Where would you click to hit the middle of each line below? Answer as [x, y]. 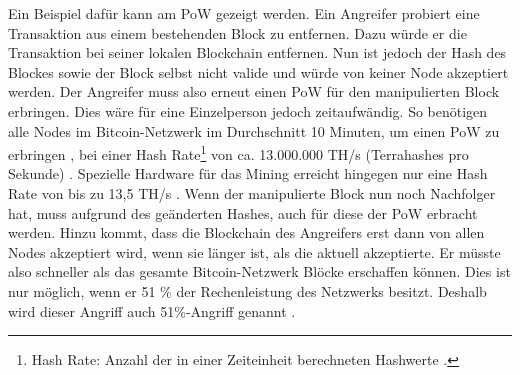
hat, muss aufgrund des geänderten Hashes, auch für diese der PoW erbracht [243, 212]
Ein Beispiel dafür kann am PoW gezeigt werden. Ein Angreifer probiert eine [244, 13]
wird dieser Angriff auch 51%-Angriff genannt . [152, 310]
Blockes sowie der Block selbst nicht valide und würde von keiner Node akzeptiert [258, 71]
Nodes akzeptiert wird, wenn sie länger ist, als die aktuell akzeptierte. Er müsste [254, 251]
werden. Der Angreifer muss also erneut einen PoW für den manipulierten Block [254, 91]
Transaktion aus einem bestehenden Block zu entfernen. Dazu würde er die [237, 32]
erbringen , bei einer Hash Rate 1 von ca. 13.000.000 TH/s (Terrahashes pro [238, 152]
